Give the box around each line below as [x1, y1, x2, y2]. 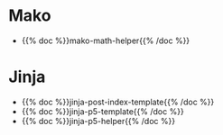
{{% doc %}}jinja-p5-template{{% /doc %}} [21, 105, 184, 117]
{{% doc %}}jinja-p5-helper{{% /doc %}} [21, 115, 176, 126]
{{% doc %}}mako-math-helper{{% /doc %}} [21, 35, 190, 46]
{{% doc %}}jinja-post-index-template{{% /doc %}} [21, 96, 215, 107]
